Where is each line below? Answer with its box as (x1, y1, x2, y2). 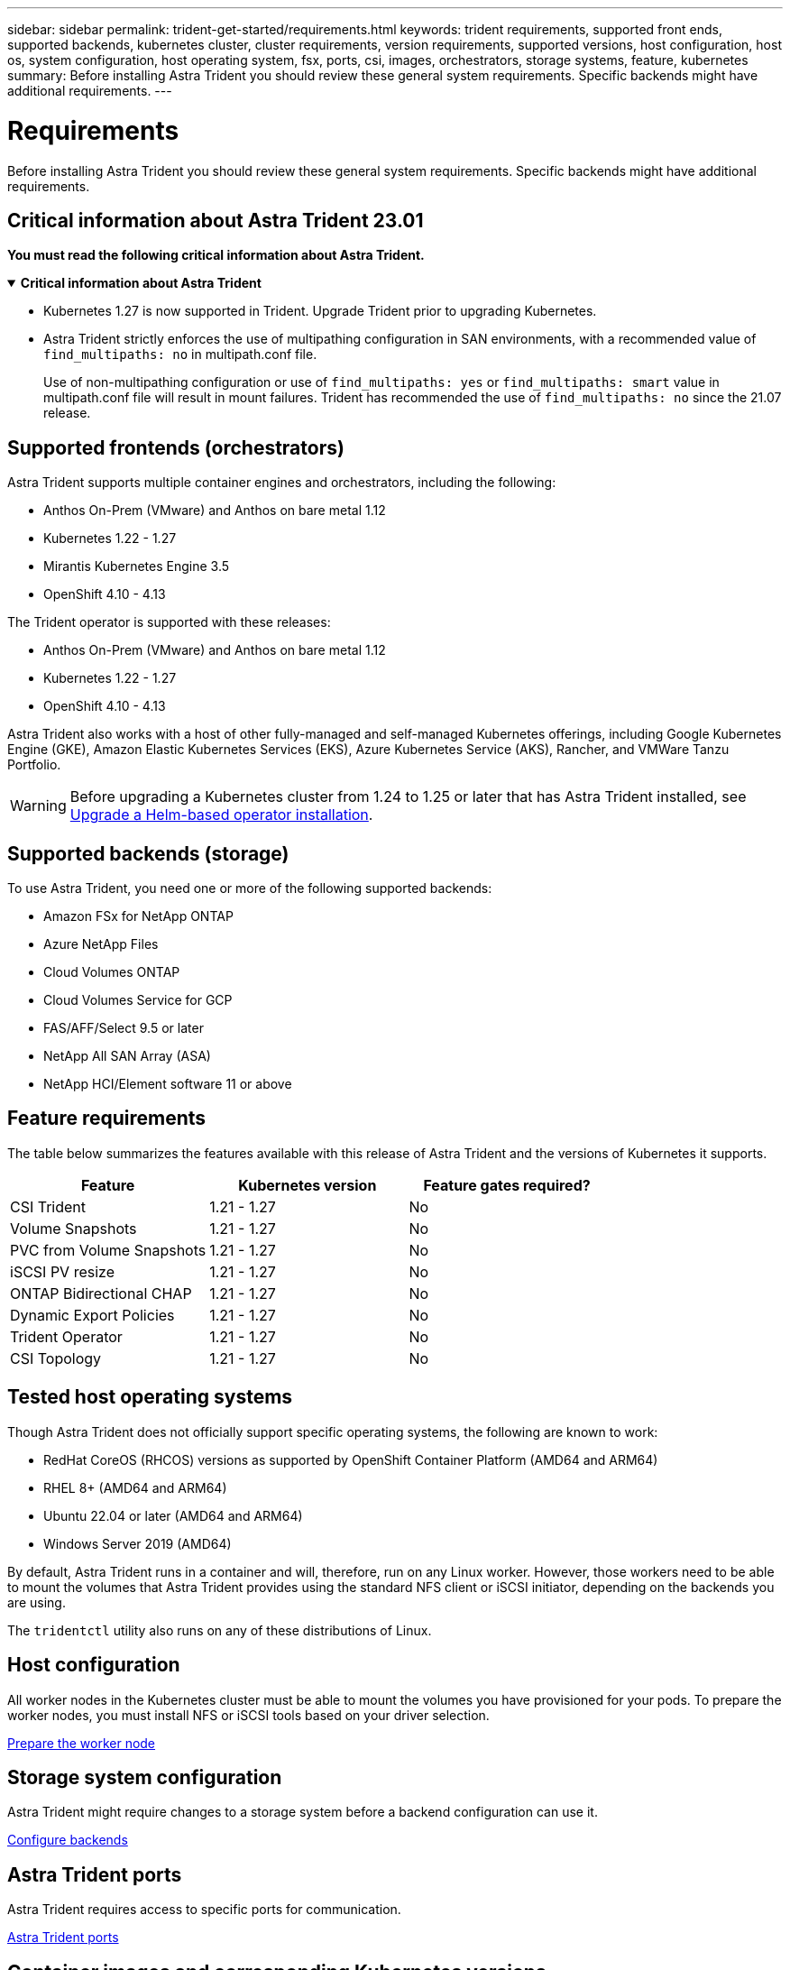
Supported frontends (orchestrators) (7, 436, 344, 459)
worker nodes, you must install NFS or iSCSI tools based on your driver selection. (7, 1707, 490, 1723)
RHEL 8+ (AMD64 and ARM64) (43, 1479, 227, 1496)
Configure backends (7, 1832, 128, 1848)
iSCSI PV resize (10, 1262, 115, 1281)
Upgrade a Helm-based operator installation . (69, 805, 373, 824)
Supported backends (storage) (7, 842, 289, 865)
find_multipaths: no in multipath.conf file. (43, 346, 317, 363)
